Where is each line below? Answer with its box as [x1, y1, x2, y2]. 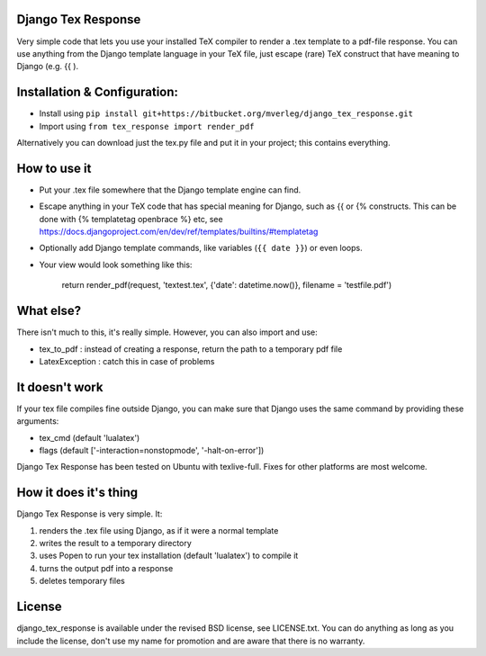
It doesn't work [16, 379, 103, 395]
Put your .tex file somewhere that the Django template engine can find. [39, 184, 301, 195]
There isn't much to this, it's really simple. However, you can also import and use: [16, 327, 319, 337]
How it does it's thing [16, 485, 139, 500]
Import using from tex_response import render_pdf [39, 121, 255, 131]
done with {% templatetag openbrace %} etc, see [39, 213, 224, 224]
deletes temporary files [39, 576, 125, 587]
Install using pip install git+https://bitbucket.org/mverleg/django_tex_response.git [39, 108, 414, 119]
